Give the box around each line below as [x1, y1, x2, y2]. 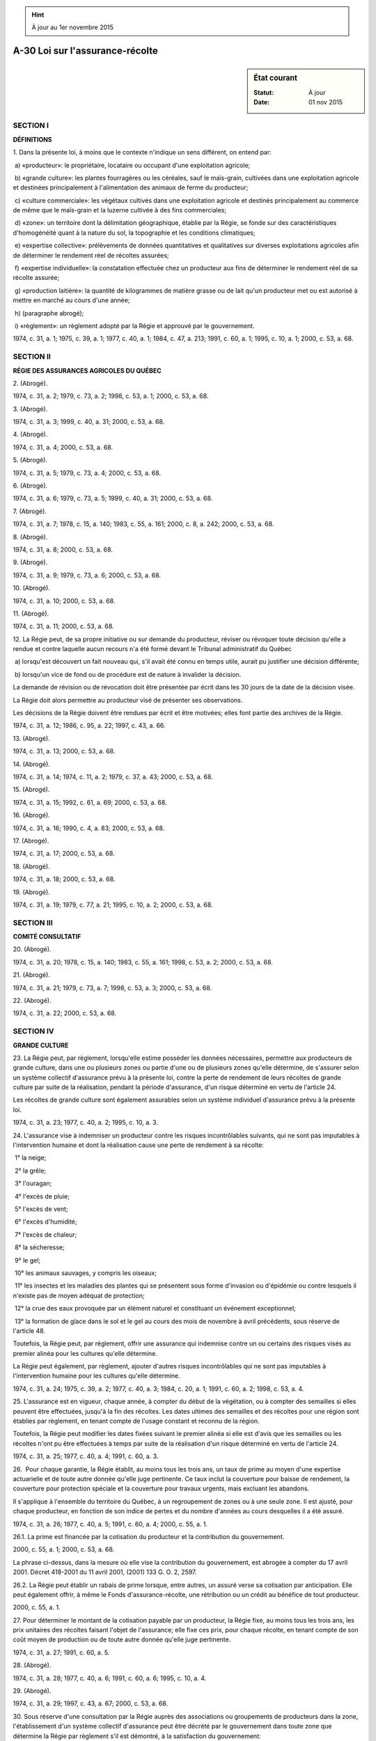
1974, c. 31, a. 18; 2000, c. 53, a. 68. [13, 875, 116, 884]
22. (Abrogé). [13, 997, 52, 1004]
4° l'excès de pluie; [14, 1192, 70, 1201]
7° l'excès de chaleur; [14, 1230, 77, 1239]
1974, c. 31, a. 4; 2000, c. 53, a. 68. [13, 443, 113, 451]
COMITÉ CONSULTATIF [13, 932, 81, 941]
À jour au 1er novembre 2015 [31, 23, 114, 31]
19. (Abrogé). [13, 888, 50, 896]
